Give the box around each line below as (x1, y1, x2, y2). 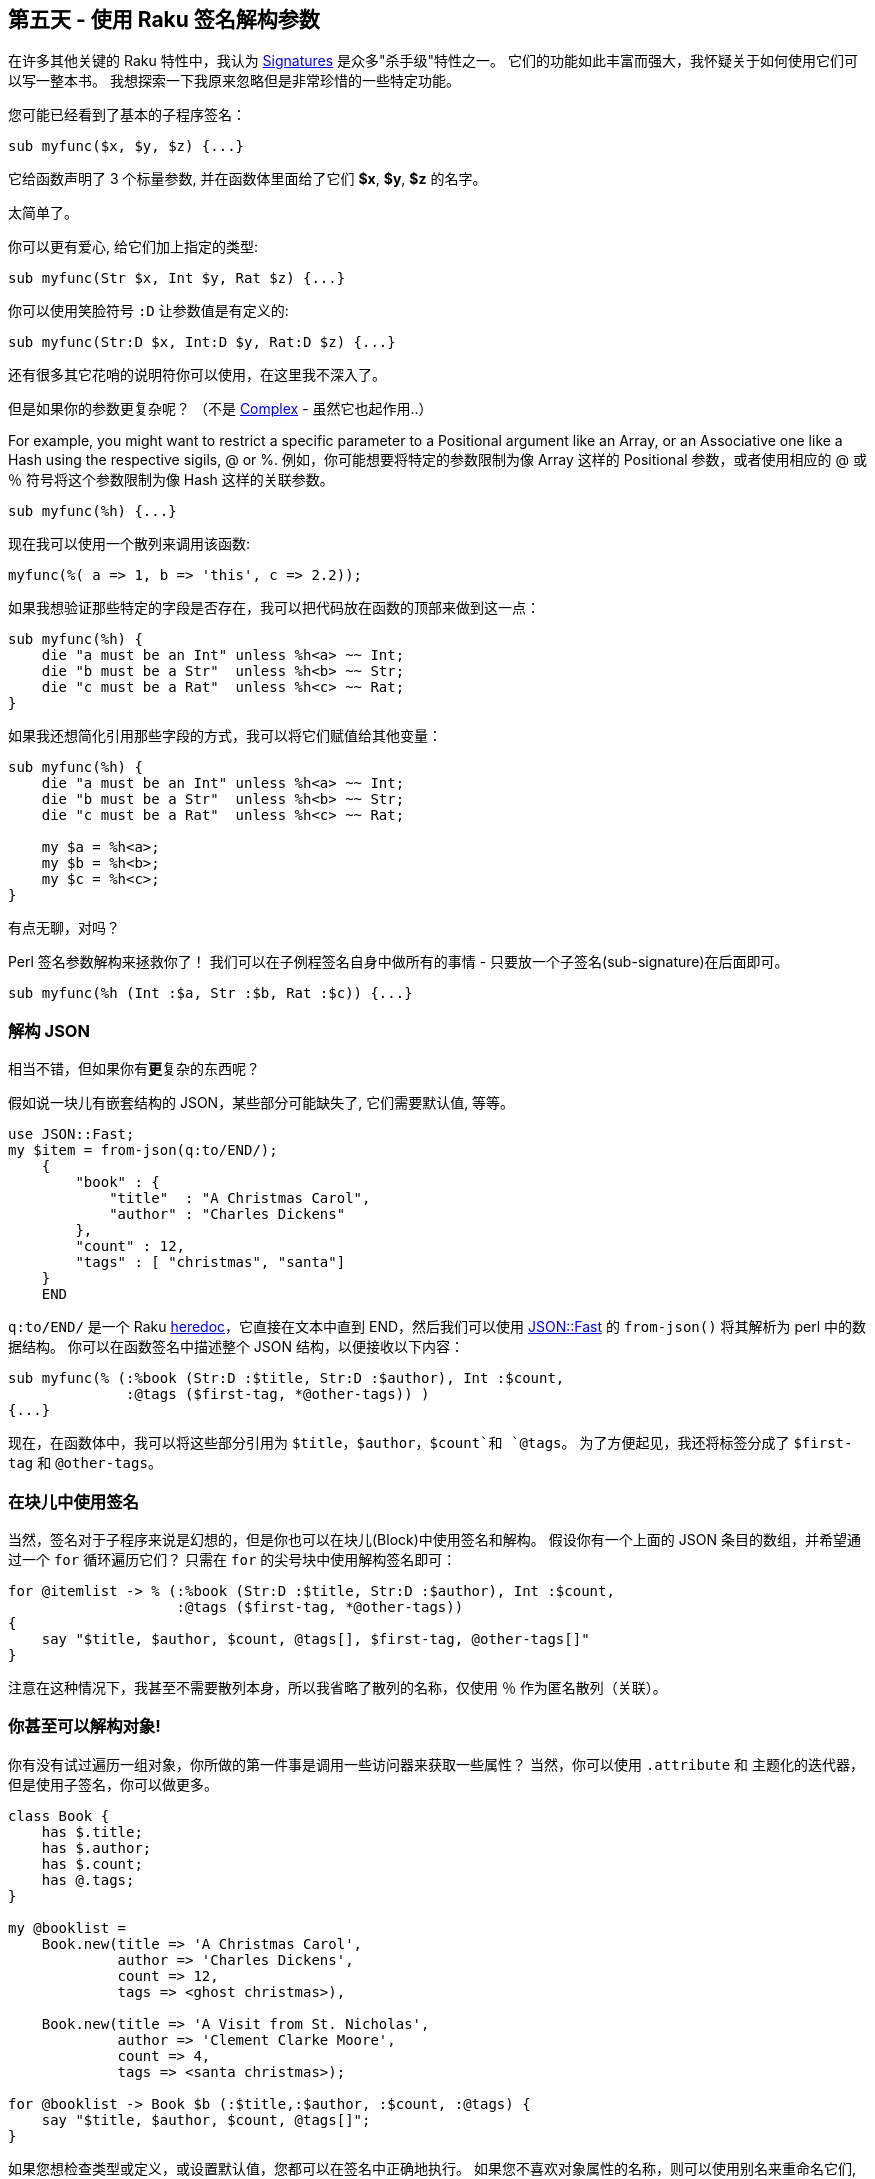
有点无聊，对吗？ (8, 919, 120, 937)
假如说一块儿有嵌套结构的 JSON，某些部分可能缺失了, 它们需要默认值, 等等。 (8, 1094, 515, 1112)
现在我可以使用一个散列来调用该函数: (8, 535, 251, 553)
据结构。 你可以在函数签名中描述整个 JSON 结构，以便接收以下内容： (8, 1338, 465, 1356)
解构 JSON (8, 1020, 90, 1041)
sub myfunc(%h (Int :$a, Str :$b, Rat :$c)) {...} (8, 985, 413, 1002)
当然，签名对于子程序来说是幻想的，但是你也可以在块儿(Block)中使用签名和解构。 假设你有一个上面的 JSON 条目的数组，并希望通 (8, 1530, 861, 1548)
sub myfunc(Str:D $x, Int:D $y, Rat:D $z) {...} (8, 334, 396, 351)
